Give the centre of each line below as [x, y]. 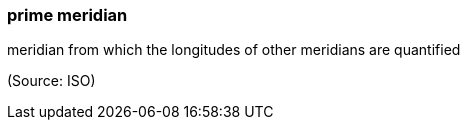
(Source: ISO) [51, 81]
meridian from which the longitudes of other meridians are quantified [234, 50]
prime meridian [67, 15]
